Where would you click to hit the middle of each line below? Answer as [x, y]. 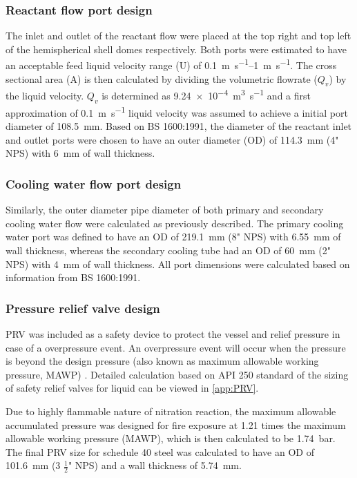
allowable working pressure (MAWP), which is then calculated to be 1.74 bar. [171, 438]
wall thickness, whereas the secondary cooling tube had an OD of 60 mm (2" [168, 250]
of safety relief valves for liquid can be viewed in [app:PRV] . [132, 388]
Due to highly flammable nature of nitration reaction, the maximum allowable [171, 411]
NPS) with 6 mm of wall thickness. [80, 153]
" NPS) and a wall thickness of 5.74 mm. [155, 465]
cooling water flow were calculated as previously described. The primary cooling [175, 223]
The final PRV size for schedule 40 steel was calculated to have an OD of [160, 451]
